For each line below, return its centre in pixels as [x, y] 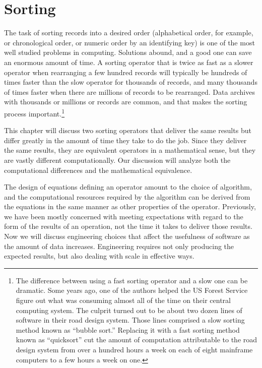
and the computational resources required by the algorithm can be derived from [127, 196]
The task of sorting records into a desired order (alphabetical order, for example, [129, 33]
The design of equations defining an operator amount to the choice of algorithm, [128, 187]
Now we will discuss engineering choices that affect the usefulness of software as [127, 236]
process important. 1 [35, 112]
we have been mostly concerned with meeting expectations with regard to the [124, 216]
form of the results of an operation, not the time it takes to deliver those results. [128, 226]
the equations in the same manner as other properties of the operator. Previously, [130, 206]
